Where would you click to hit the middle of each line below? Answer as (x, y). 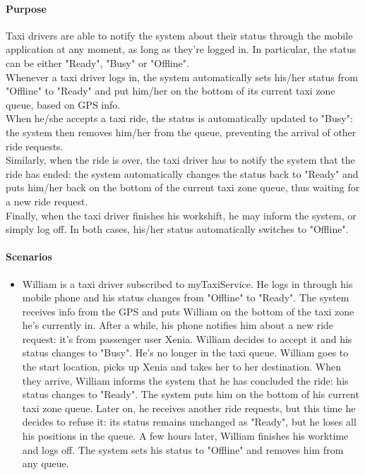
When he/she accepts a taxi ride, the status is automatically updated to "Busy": (179, 118)
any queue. (46, 463)
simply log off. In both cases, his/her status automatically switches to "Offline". (177, 229)
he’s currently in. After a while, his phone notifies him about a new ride (178, 325)
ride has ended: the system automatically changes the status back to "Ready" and (182, 173)
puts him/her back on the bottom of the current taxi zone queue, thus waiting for (183, 187)
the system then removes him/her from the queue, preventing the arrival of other (181, 132)
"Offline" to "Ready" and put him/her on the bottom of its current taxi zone (170, 91)
